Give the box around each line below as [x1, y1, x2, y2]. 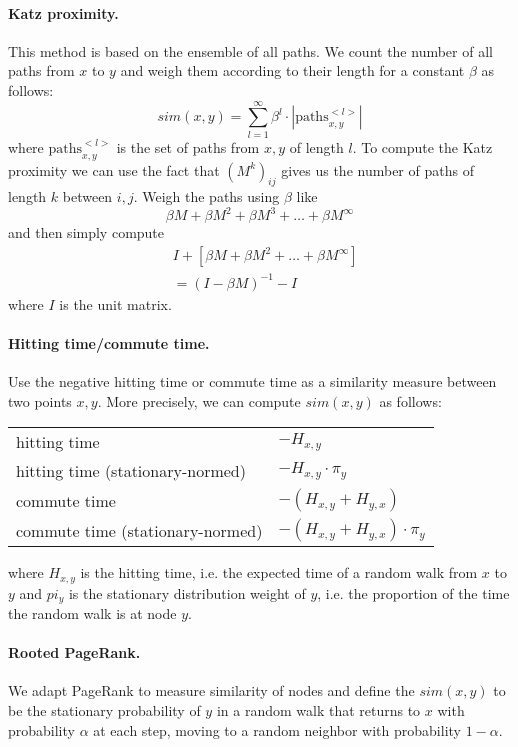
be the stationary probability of [8, 700, 201, 721]
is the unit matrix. [59, 293, 172, 314]
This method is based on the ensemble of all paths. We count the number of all [8, 40, 493, 61]
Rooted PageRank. [8, 642, 141, 663]
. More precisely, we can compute [97, 390, 301, 411]
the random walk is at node [8, 603, 177, 624]
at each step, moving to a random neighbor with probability [93, 719, 461, 740]
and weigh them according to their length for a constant [120, 60, 465, 81]
